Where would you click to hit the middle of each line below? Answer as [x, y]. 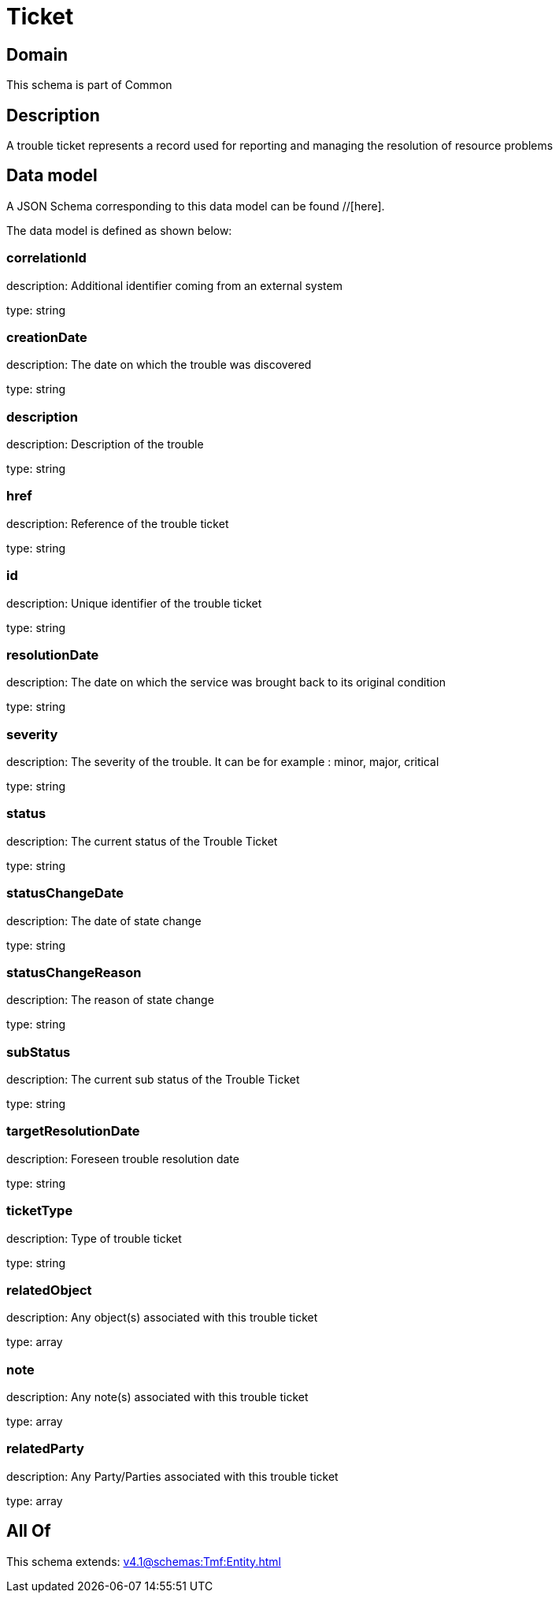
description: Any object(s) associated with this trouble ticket [162, 1318]
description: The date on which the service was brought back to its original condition [226, 682]
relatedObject [49, 1290]
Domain [37, 54]
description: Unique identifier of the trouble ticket [134, 603]
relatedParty [45, 1449]
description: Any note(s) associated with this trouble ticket [157, 1397]
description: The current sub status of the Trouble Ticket [153, 1080]
